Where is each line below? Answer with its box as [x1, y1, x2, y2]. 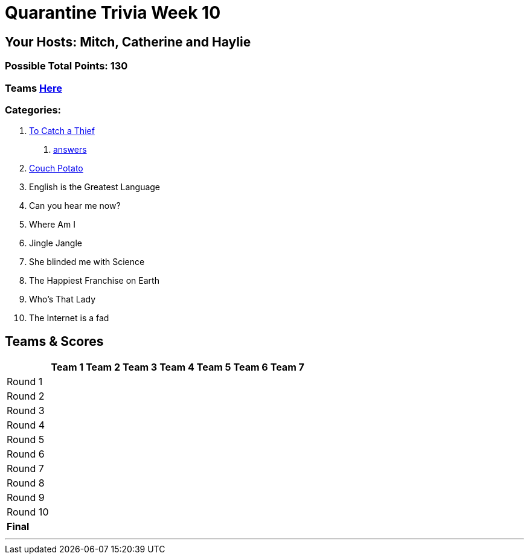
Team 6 [233, 361, 268, 374]
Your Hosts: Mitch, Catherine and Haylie [5, 34, 251, 50]
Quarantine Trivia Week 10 [5, 2, 221, 23]
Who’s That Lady [29, 294, 96, 305]
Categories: [5, 103, 62, 116]
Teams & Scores [5, 333, 104, 349]
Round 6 [7, 448, 45, 461]
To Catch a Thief [29, 126, 95, 136]
